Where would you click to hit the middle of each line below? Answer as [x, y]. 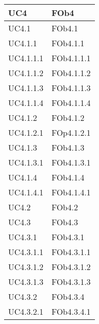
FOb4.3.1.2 [71, 267]
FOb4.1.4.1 [71, 192]
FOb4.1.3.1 [71, 162]
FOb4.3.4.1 [71, 311]
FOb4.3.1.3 [71, 282]
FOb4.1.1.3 [71, 88]
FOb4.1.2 [68, 118]
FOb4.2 [65, 207]
